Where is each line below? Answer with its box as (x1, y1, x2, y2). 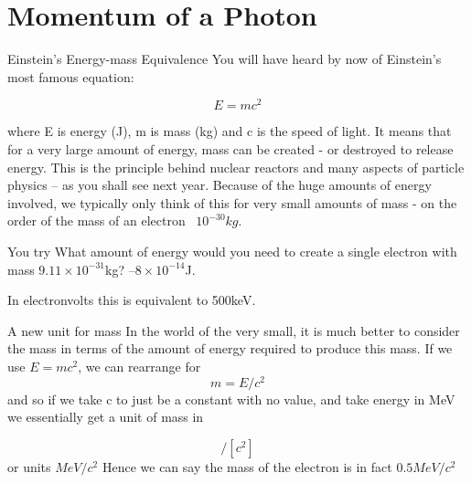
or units (7, 457, 51, 476)
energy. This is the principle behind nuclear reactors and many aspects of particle (7, 157, 465, 176)
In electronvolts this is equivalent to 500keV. (7, 290, 256, 310)
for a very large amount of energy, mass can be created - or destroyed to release (7, 139, 454, 158)
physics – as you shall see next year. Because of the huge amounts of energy (7, 175, 432, 194)
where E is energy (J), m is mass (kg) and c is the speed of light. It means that (7, 121, 452, 141)
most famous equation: (7, 67, 134, 86)
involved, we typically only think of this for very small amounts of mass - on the (7, 193, 457, 212)
